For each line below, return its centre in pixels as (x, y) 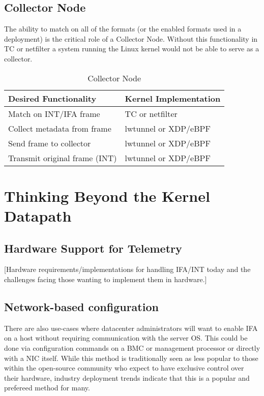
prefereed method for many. (47, 388)
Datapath (38, 215)
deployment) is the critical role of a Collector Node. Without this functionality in (131, 38)
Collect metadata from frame (60, 128)
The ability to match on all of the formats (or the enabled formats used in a (123, 29)
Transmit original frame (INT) (63, 158)
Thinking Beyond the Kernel (107, 195)
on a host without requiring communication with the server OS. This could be (126, 338)
